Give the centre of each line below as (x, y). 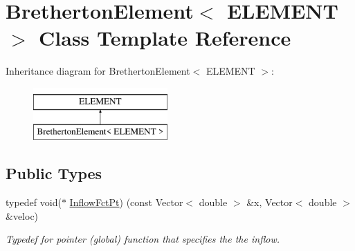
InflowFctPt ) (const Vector (126, 202)
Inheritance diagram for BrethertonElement (98, 71)
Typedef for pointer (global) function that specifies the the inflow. (143, 239)
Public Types (54, 173)
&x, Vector (270, 202)
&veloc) (22, 215)
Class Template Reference (165, 38)
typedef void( (34, 202)
